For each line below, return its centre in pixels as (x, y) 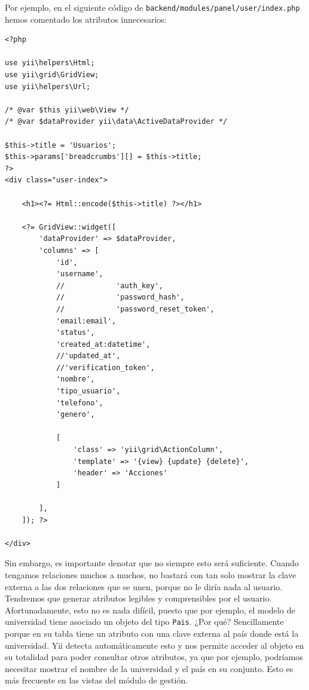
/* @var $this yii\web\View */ (67, 110)
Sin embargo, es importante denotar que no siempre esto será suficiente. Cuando (152, 563)
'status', (75, 333)
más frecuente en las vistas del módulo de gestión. (97, 680)
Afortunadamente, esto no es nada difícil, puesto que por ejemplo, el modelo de (150, 610)
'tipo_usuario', (88, 391)
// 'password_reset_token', (135, 309)
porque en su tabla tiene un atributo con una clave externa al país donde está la (152, 633)
